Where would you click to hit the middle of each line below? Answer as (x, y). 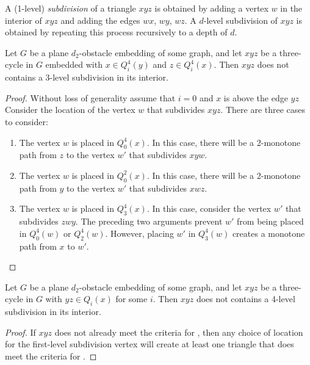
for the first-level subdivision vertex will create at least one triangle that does (150, 344)
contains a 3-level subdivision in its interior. (87, 77)
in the (291, 8)
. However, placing (139, 233)
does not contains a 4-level (246, 299)
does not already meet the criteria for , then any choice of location (179, 332)
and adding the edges (100, 20)
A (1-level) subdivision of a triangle (70, 8)
